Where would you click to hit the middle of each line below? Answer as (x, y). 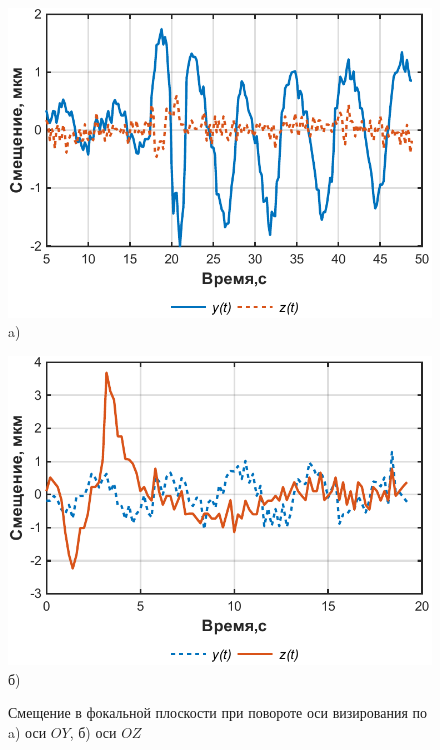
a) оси (27, 732)
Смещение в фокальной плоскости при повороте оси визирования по (218, 712)
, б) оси (93, 732)
